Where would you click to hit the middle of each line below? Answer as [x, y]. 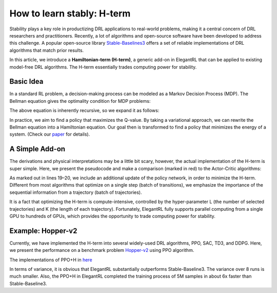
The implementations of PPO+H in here [51, 260]
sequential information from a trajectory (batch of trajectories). [76, 192]
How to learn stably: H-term [70, 13]
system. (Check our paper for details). [50, 134]
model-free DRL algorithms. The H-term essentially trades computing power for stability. [103, 67]
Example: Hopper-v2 [43, 231]
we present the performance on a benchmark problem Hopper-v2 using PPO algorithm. [102, 250]
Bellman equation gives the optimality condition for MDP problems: [80, 101]
